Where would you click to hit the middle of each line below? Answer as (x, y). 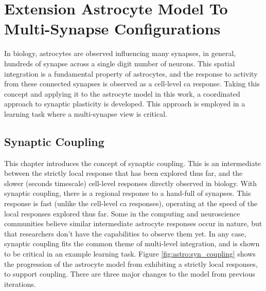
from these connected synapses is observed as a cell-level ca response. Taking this (132, 84)
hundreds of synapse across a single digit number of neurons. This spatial (120, 63)
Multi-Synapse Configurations (112, 29)
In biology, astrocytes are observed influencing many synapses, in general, (120, 53)
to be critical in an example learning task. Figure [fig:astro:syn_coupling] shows (130, 254)
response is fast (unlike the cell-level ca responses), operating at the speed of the (131, 203)
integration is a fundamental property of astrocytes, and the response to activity (131, 73)
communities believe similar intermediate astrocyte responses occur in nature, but (133, 223)
